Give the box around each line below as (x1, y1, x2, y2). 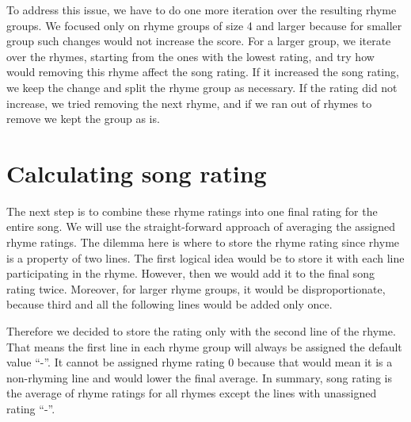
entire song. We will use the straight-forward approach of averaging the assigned (6, 218, 396, 235)
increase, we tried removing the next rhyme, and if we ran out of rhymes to (6, 94, 372, 111)
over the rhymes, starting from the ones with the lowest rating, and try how (6, 48, 375, 64)
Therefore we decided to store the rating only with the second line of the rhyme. (6, 323, 396, 340)
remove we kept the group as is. (6, 110, 160, 127)
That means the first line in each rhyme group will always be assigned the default (6, 338, 402, 355)
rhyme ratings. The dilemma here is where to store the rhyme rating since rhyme (6, 234, 400, 251)
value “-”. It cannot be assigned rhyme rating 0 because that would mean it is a (6, 354, 393, 370)
